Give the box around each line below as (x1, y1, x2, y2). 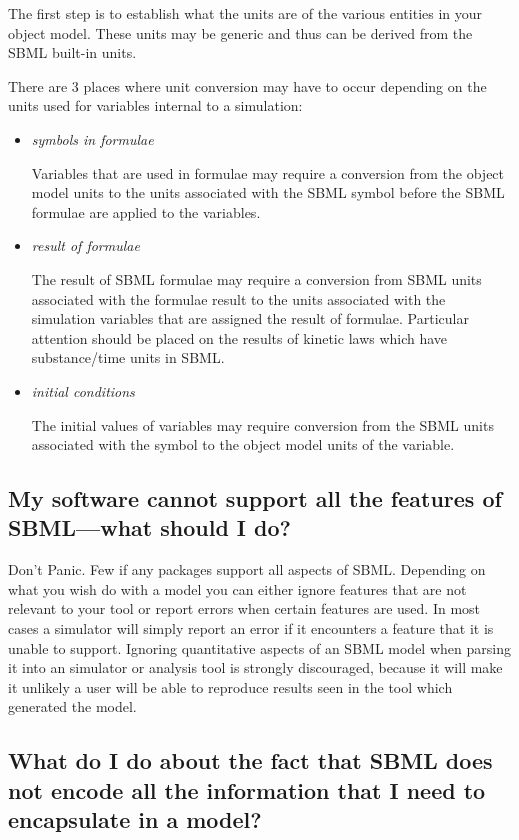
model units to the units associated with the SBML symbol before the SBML (31, 182, 505, 203)
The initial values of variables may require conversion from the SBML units (31, 414, 494, 435)
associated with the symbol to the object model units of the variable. (31, 434, 455, 455)
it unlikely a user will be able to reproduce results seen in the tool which (8, 676, 453, 697)
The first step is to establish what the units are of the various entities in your (8, 3, 483, 23)
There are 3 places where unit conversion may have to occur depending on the (8, 75, 487, 96)
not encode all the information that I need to (8, 774, 486, 805)
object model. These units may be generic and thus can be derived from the (8, 22, 473, 43)
